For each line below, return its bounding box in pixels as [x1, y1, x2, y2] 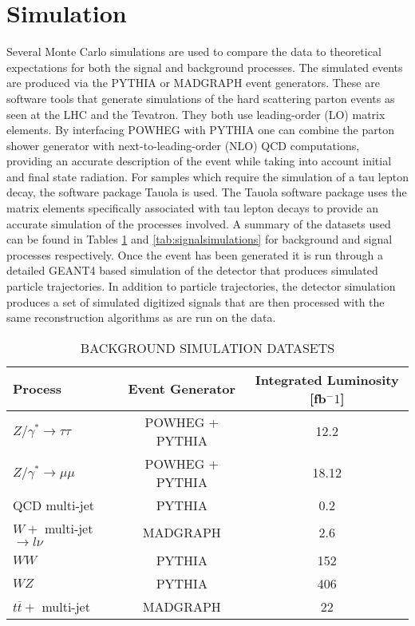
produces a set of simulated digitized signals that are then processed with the [6, 293, 385, 310]
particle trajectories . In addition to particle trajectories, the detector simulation [6, 278, 396, 295]
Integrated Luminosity [255, 370, 399, 389]
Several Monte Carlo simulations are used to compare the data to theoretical [6, 43, 381, 60]
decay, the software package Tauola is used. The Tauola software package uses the [6, 184, 407, 200]
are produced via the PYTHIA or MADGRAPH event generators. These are [6, 74, 380, 91]
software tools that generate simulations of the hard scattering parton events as [6, 89, 395, 106]
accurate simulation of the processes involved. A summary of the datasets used [6, 215, 391, 232]
